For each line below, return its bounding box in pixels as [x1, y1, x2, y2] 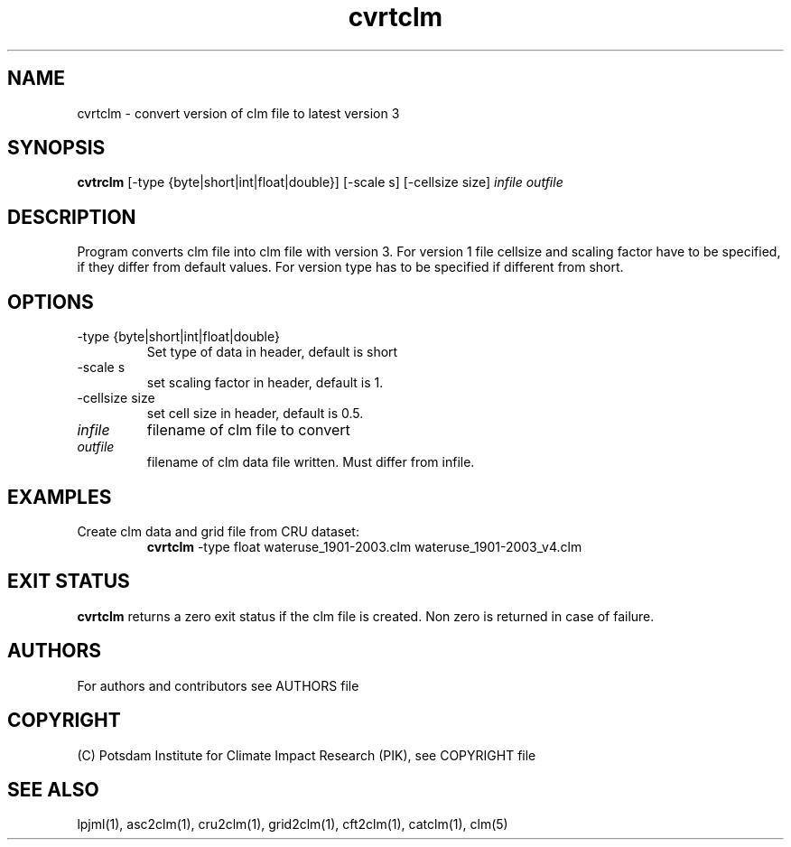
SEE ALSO [7, 777, 99, 801]
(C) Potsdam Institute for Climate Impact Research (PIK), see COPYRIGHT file [77, 747, 536, 763]
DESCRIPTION [7, 205, 136, 228]
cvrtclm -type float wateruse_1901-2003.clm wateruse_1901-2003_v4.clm [146, 538, 582, 554]
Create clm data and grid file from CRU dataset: [77, 523, 359, 539]
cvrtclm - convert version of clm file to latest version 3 [77, 105, 400, 121]
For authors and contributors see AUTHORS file [77, 677, 359, 693]
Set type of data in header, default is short [146, 344, 398, 360]
